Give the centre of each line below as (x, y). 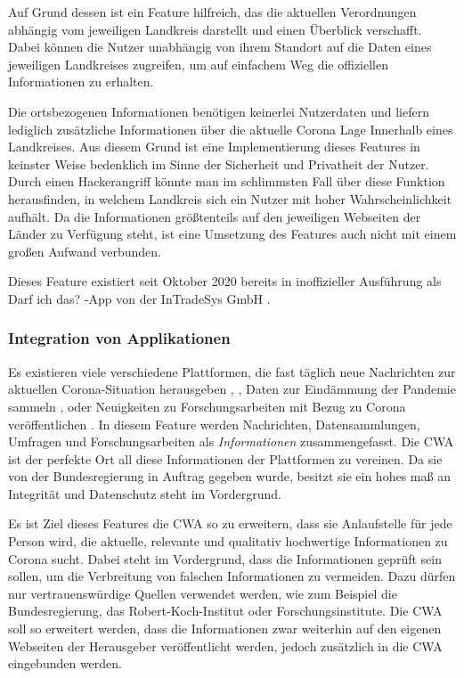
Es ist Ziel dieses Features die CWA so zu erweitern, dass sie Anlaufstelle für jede (230, 523)
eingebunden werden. (65, 663)
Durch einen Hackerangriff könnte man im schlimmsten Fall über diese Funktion (227, 181)
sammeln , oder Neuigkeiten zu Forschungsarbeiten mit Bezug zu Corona (207, 406)
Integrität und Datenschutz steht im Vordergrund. (145, 493)
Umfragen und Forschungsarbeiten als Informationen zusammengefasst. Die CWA (231, 441)
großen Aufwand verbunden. (85, 251)
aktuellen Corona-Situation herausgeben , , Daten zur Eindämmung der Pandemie (232, 389)
